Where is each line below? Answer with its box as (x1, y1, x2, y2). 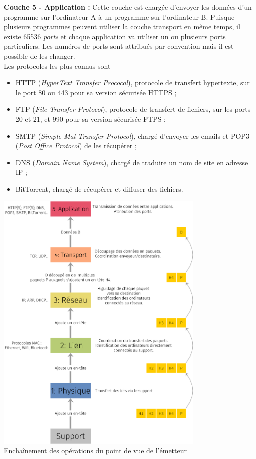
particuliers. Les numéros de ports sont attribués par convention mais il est (4, 41, 234, 51)
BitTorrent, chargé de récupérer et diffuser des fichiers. (15, 183, 183, 194)
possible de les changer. (4, 50, 75, 61)
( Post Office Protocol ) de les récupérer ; (15, 140, 137, 151)
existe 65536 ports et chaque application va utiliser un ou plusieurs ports (4, 31, 226, 41)
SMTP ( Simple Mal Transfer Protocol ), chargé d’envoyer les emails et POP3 (15, 130, 249, 141)
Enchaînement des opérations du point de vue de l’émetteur (4, 445, 187, 456)
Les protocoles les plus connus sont (4, 60, 111, 71)
